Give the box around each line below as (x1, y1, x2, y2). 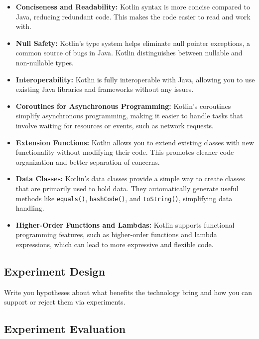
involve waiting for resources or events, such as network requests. (15, 120, 214, 130)
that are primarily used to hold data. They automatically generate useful (15, 183, 239, 193)
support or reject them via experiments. (4, 297, 126, 307)
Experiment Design (4, 263, 106, 279)
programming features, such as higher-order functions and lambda (15, 229, 217, 240)
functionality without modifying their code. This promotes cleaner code (15, 147, 234, 157)
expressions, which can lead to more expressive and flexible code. (15, 239, 214, 249)
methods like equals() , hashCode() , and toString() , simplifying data (15, 193, 233, 203)
